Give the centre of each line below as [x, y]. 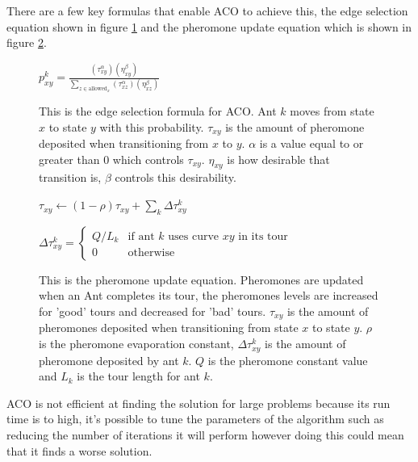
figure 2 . [27, 42]
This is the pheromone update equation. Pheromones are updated [201, 279]
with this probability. [152, 126]
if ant [141, 236]
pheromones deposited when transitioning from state [169, 328]
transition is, [70, 177]
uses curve [194, 236]
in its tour [263, 236]
